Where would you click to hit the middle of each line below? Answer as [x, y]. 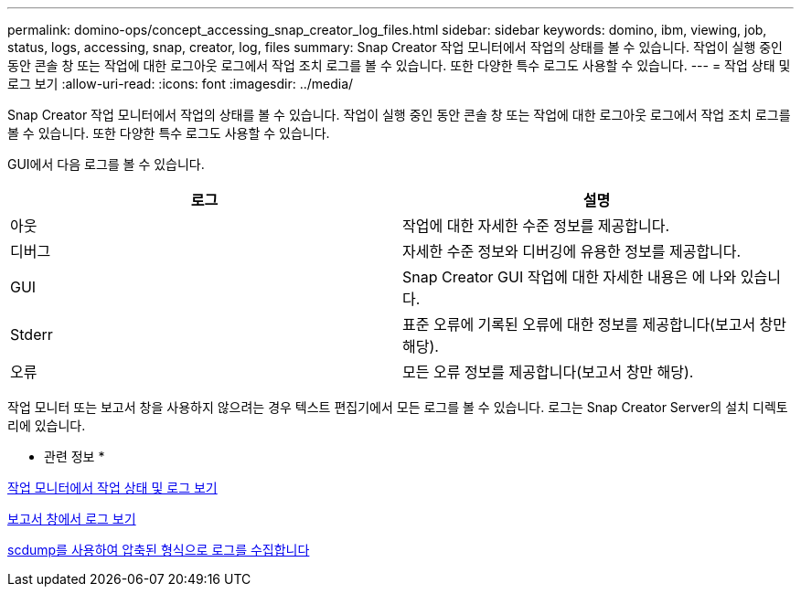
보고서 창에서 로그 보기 [72, 519]
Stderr [32, 334]
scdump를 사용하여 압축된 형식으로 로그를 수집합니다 [159, 550]
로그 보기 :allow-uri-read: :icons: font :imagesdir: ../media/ [181, 84]
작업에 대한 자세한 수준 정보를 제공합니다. [536, 226]
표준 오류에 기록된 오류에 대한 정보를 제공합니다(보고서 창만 [595, 324]
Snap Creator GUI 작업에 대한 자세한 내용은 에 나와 [570, 277]
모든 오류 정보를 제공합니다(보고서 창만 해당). [548, 372]
